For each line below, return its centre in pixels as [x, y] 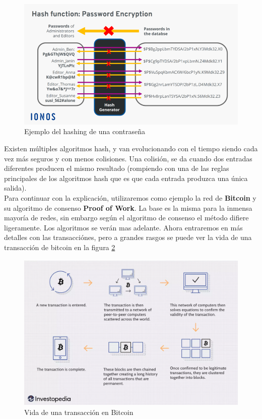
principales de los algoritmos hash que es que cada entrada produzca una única [126, 178]
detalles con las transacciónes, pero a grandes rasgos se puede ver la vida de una [128, 237]
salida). [15, 188]
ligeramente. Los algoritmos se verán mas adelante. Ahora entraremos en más [123, 227]
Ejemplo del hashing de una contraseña [85, 131]
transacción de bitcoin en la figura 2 [60, 247]
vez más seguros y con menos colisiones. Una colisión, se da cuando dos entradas [128, 158]
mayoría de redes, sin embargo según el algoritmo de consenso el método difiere [126, 218]
